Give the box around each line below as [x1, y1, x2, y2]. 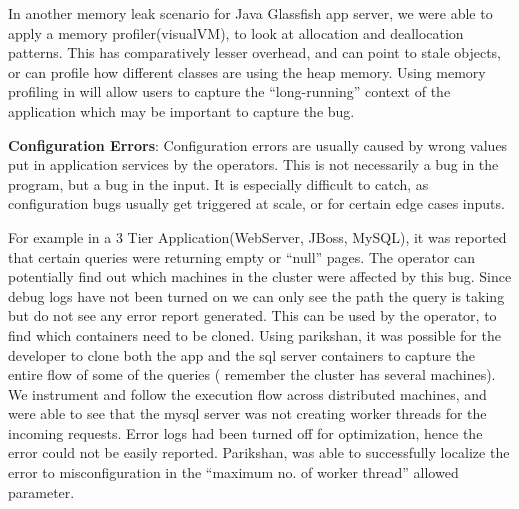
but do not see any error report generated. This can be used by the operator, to [8, 305, 497, 326]
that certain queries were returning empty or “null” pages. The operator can [8, 246, 476, 267]
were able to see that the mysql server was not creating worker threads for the [8, 403, 487, 424]
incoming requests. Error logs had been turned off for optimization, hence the [8, 422, 483, 443]
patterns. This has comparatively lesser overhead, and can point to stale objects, [8, 42, 502, 63]
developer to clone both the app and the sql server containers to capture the [8, 344, 476, 365]
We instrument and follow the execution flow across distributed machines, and [8, 383, 487, 404]
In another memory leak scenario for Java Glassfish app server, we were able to [8, 3, 493, 23]
